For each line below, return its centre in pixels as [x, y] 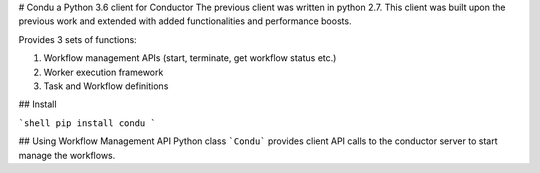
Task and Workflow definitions [106, 86]
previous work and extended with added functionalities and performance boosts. [185, 21]
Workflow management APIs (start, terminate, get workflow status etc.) [190, 58]
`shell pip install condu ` [87, 123]
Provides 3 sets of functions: [77, 39]
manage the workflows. [67, 155]
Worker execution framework [103, 72]
